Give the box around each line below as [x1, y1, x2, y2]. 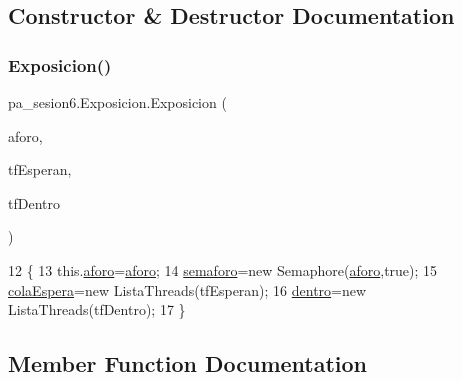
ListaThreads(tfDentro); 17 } [8, 299, 186, 320]
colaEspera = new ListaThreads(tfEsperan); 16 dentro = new [8, 279, 367, 300]
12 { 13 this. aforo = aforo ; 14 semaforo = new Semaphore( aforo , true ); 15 [8, 259, 438, 280]
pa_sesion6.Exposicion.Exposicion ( [8, 92, 227, 112]
